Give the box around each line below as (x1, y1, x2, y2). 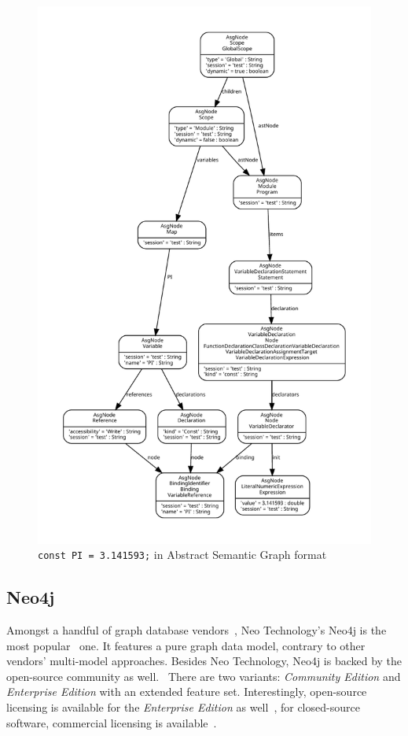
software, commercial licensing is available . (6, 714, 217, 730)
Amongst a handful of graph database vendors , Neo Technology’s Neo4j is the (6, 622, 387, 638)
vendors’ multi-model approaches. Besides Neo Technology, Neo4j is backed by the (6, 653, 402, 669)
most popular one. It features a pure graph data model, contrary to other (6, 637, 366, 653)
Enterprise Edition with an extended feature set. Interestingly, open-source (6, 683, 367, 700)
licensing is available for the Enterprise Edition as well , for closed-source (6, 699, 360, 716)
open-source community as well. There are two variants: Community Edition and (6, 668, 401, 684)
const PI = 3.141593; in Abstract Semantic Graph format (38, 546, 327, 563)
